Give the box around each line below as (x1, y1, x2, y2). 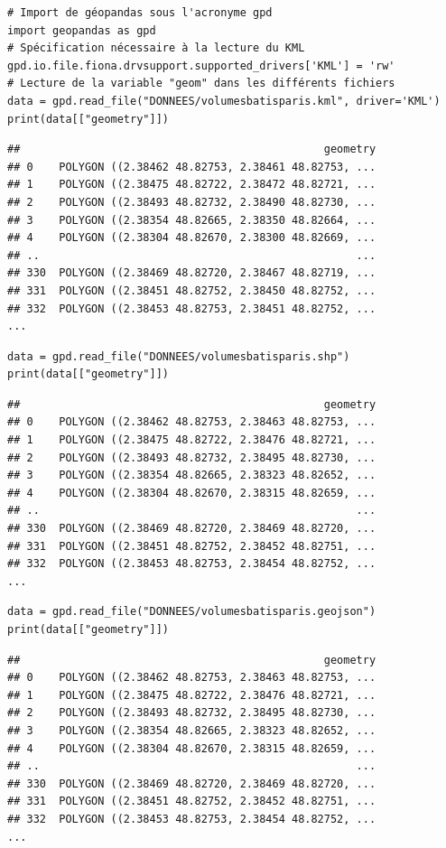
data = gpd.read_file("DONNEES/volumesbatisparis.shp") (7, 349, 350, 363)
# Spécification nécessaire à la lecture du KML (7, 42, 305, 55)
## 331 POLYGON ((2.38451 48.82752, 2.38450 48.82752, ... (7, 284, 376, 297)
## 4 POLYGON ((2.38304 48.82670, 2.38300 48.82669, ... (7, 231, 376, 245)
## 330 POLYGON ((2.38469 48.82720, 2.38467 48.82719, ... (7, 266, 376, 280)
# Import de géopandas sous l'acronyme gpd (7, 6, 273, 19)
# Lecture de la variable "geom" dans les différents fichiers (7, 77, 395, 90)
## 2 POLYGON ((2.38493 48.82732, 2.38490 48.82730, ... (7, 195, 376, 209)
